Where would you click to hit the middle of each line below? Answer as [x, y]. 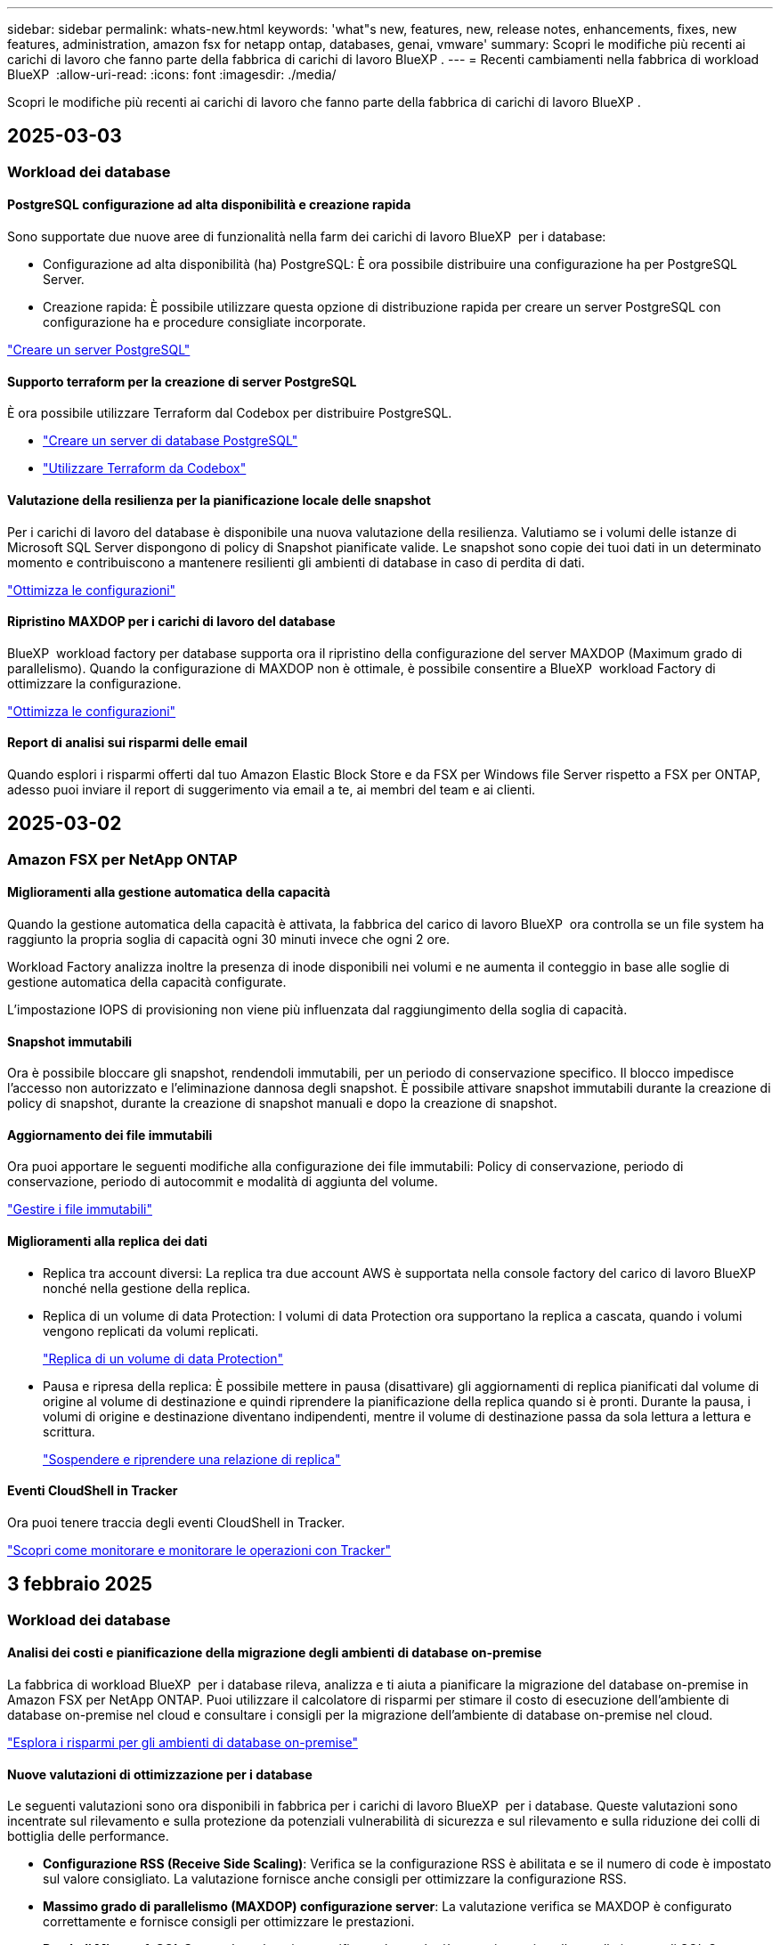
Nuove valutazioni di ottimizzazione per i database [160, 1774]
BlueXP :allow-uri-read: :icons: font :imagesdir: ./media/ [172, 74]
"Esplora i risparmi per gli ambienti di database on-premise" [183, 1742]
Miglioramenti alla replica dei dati [107, 1241]
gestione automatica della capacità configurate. [147, 982]
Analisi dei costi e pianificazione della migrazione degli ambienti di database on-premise [275, 1653]
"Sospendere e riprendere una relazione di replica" [192, 1459]
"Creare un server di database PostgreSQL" [171, 441]
